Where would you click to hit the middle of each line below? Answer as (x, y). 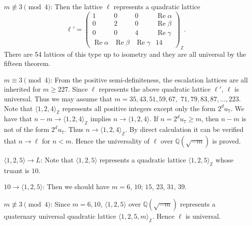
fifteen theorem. (27, 63)
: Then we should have (76, 186)
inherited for (22, 89)
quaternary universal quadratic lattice (60, 216)
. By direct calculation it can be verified (184, 129)
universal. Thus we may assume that (58, 98)
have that (18, 119)
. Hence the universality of (110, 140)
